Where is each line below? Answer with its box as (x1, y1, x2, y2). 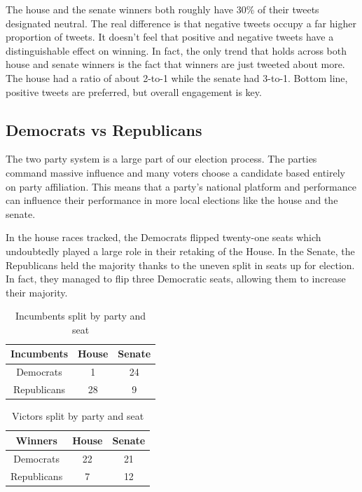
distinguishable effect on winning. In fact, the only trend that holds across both (6, 43, 347, 57)
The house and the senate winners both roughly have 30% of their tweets (6, 2, 319, 16)
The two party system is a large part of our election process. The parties (6, 151, 317, 166)
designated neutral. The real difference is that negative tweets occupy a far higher (6, 15, 356, 30)
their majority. (6, 285, 68, 299)
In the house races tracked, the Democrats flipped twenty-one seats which (6, 230, 321, 245)
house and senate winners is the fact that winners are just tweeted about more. (6, 57, 345, 71)
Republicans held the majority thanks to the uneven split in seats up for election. (6, 257, 355, 272)
